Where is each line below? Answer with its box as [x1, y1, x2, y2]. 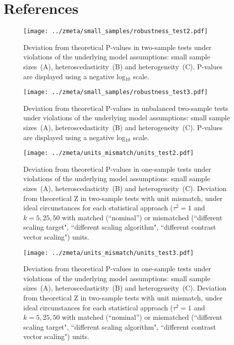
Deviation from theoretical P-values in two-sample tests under [23, 42, 212, 52]
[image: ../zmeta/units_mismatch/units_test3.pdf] [23, 249, 194, 256]
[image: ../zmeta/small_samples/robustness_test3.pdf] [23, 89, 208, 96]
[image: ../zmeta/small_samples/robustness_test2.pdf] [23, 28, 208, 35]
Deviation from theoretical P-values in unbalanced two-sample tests [23, 102, 229, 113]
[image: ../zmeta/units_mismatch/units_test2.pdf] [23, 149, 194, 157]
